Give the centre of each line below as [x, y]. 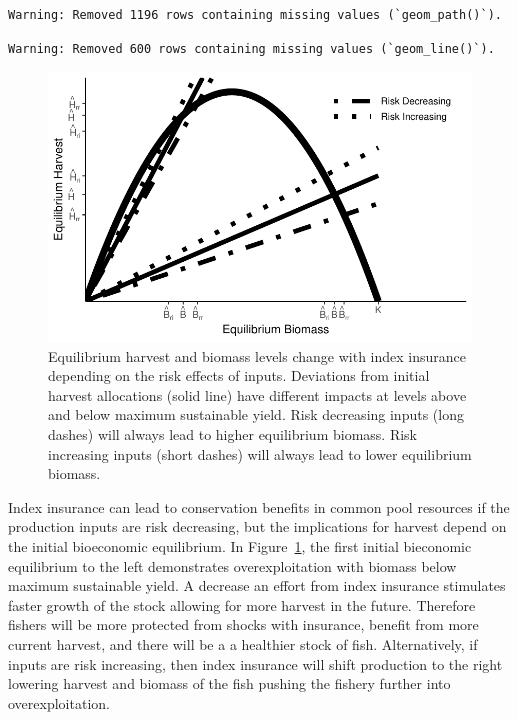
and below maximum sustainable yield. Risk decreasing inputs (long [256, 414]
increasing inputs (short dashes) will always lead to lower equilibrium [260, 453]
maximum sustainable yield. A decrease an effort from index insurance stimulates [257, 585]
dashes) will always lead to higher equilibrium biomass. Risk [233, 433]
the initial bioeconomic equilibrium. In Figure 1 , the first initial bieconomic [240, 545]
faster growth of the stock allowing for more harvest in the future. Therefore [242, 604]
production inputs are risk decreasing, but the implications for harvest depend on [257, 526]
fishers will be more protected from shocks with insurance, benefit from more [243, 624]
